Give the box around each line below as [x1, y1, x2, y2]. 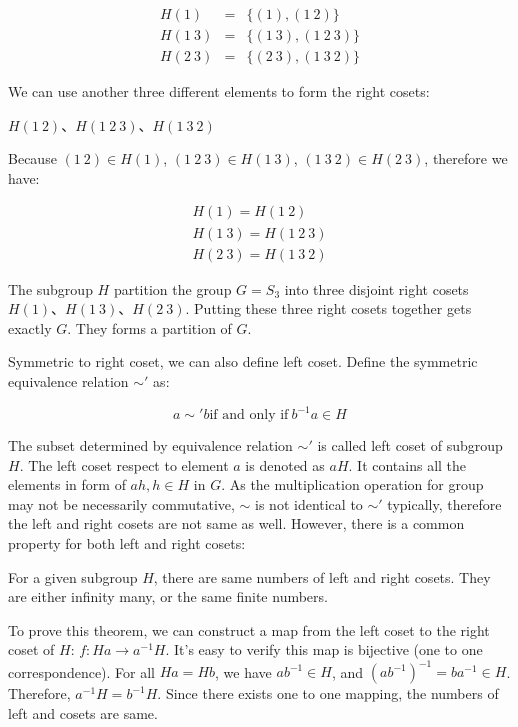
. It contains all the [348, 454, 467, 475]
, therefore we [424, 148, 508, 169]
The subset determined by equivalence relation [8, 435, 293, 456]
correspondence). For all [8, 661, 156, 682]
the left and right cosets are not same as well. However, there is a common [8, 513, 465, 534]
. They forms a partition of [67, 317, 232, 338]
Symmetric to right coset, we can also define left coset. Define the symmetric [8, 351, 478, 372]
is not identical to [255, 493, 363, 514]
